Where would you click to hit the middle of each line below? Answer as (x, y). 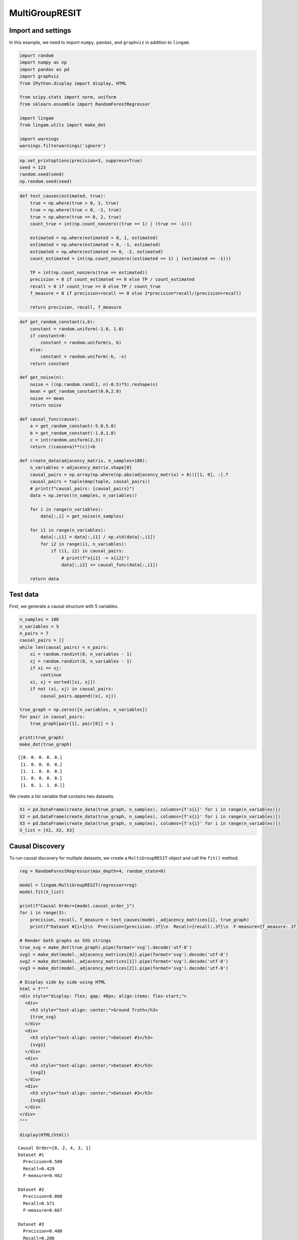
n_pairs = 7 (34, 633)
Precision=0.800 (43, 1196)
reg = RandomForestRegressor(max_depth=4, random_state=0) (93, 871)
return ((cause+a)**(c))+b (63, 447)
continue (51, 675)
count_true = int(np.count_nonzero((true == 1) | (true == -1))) (111, 224)
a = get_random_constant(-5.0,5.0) (73, 426)
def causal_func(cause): (50, 419)
